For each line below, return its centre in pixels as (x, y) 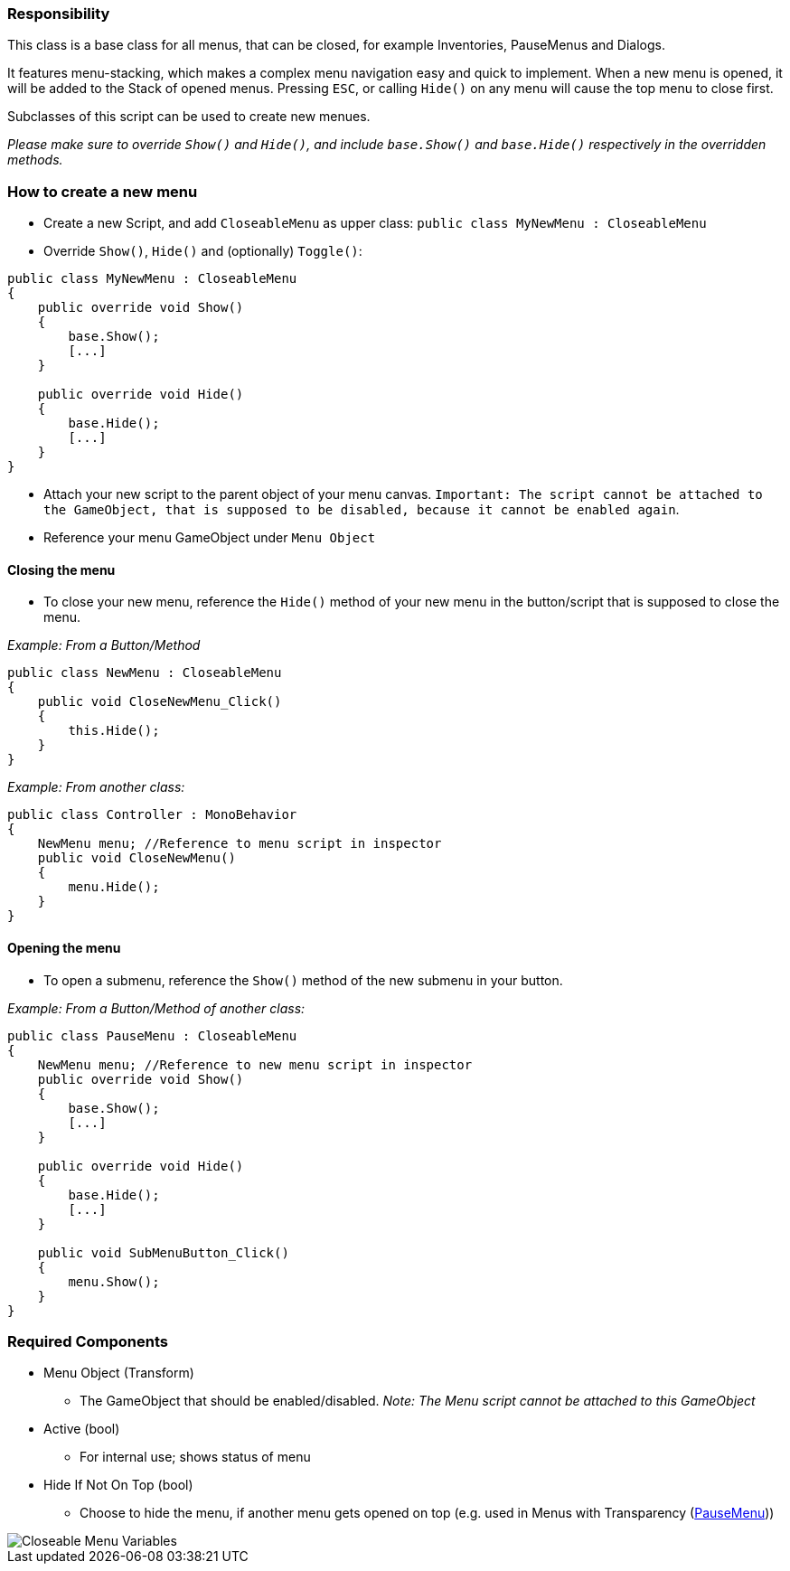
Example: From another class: (96, 787)
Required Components (88, 1341)
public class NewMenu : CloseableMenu (145, 673)
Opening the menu (64, 947)
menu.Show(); (114, 1281)
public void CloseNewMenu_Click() (160, 702)
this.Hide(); (114, 731)
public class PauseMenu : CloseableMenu (152, 1035)
